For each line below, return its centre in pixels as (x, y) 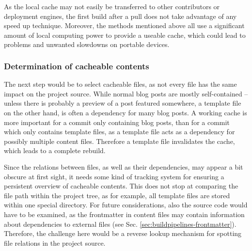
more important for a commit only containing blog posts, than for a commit (117, 122)
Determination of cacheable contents (77, 66)
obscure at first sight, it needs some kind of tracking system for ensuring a (114, 176)
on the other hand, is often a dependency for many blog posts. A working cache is (126, 112)
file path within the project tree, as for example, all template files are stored (117, 195)
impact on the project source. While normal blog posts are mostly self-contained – (126, 93)
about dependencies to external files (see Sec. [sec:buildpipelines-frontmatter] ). (120, 224)
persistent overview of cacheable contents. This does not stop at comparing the (121, 186)
